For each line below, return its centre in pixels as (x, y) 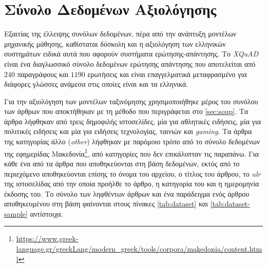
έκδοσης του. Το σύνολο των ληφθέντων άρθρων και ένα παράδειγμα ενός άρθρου (127, 193)
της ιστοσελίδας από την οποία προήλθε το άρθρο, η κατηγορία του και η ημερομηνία (132, 184)
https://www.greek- (47, 239)
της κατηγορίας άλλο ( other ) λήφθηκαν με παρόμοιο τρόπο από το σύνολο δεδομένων (132, 141)
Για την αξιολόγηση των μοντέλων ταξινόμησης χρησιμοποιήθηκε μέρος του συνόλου (131, 101)
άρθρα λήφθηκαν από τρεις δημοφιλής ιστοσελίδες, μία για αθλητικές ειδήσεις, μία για (133, 121)
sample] (16, 213)
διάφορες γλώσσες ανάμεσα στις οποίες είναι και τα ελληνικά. (96, 84)
